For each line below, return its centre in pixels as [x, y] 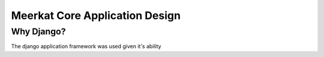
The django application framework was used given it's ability [86, 46]
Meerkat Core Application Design [96, 15]
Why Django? [38, 31]
